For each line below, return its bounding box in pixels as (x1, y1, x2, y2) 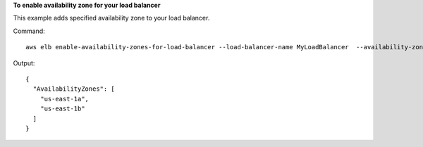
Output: (13, 58, 35, 67)
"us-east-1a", (39, 95, 90, 103)
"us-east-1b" (39, 105, 85, 113)
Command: (13, 27, 45, 35)
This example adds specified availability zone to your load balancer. (13, 14, 210, 23)
